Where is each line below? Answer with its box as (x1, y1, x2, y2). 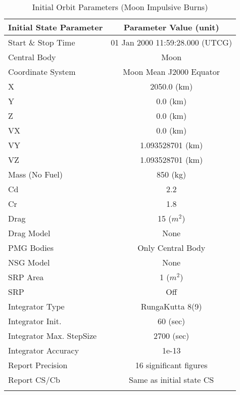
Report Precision (8, 359, 68, 371)
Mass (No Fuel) (8, 168, 63, 180)
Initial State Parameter (8, 21, 103, 33)
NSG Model (8, 256, 50, 268)
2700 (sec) (154, 330, 189, 341)
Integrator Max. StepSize (8, 330, 97, 341)
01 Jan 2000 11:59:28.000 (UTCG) (111, 36, 232, 48)
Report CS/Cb (8, 374, 60, 385)
